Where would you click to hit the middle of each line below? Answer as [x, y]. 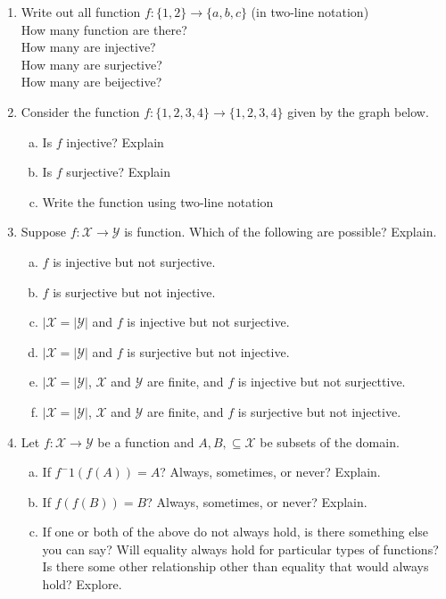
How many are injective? [88, 47]
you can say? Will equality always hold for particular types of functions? [240, 549]
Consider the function [80, 111]
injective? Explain [115, 141]
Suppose [44, 232]
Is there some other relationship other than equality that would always [235, 566]
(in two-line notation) [310, 12]
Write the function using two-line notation [158, 201]
